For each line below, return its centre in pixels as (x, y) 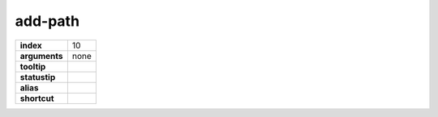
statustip (38, 77)
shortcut (37, 98)
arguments (42, 56)
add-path (47, 21)
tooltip (33, 66)
